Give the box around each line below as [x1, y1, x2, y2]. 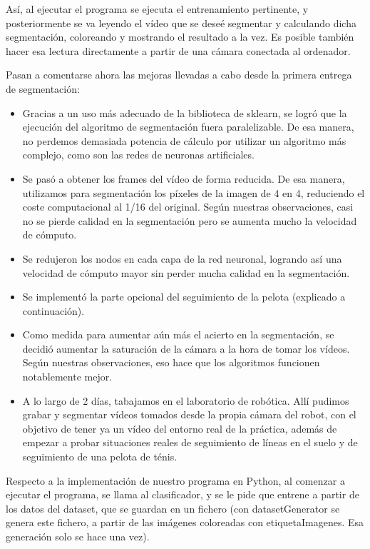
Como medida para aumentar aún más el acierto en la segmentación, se [22, 327, 334, 342]
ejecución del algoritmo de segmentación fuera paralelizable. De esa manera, [22, 119, 354, 134]
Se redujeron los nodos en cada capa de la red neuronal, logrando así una [22, 251, 342, 266]
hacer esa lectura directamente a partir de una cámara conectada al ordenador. [6, 43, 351, 58]
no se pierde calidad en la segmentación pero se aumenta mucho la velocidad [22, 213, 357, 228]
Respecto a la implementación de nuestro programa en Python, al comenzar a [6, 473, 345, 488]
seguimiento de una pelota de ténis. [22, 449, 178, 464]
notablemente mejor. [22, 369, 113, 384]
